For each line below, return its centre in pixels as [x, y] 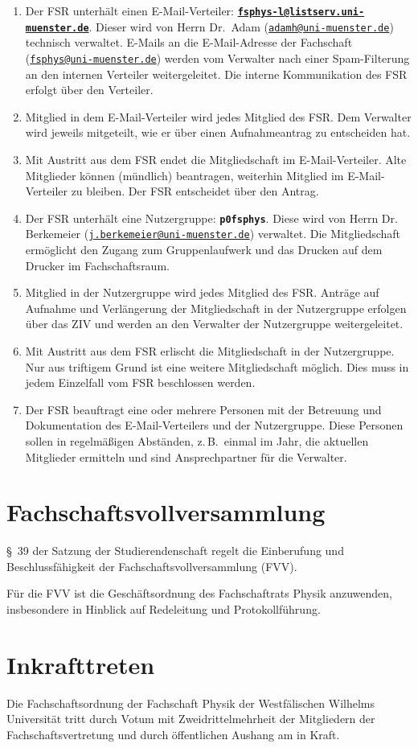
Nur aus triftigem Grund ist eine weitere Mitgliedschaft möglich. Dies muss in [217, 366]
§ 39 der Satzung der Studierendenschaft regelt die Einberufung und [175, 551]
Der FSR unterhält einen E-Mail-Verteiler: [129, 10]
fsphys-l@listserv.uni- [301, 12]
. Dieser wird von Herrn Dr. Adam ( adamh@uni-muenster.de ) [241, 26]
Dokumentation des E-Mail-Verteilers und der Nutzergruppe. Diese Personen [214, 425]
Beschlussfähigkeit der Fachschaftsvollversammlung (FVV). [152, 566]
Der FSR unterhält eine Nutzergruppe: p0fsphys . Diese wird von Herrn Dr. [211, 218]
